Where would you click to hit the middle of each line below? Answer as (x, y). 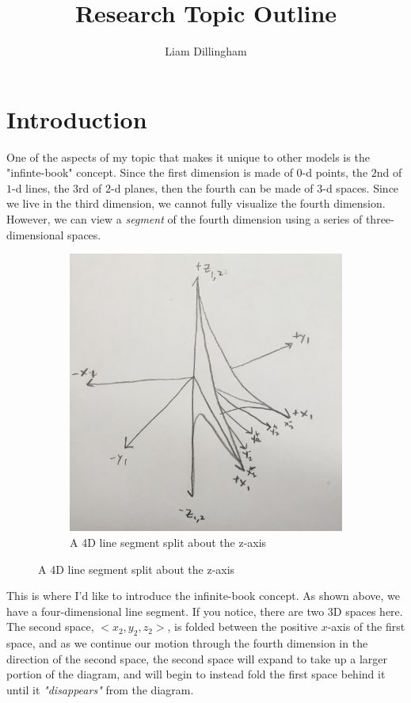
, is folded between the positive (243, 627)
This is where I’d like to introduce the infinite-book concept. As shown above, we (203, 596)
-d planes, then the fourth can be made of (212, 187)
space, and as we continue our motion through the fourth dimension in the (187, 643)
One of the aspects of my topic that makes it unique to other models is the (188, 157)
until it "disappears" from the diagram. (100, 689)
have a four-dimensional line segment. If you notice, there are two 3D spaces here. (205, 611)
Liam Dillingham (206, 51)
